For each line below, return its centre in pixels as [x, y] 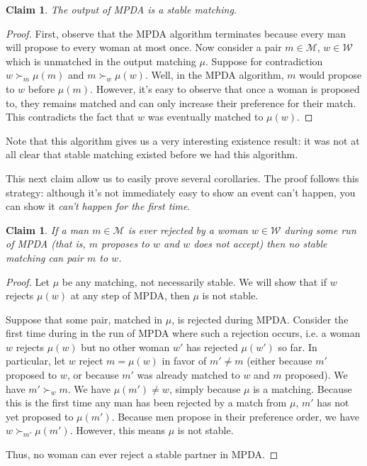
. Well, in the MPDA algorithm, [214, 75]
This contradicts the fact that [70, 117]
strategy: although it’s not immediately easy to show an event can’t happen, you [181, 192]
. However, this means [118, 430]
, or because [93, 375]
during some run [320, 229]
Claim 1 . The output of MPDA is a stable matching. [122, 9]
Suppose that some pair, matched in [84, 319]
